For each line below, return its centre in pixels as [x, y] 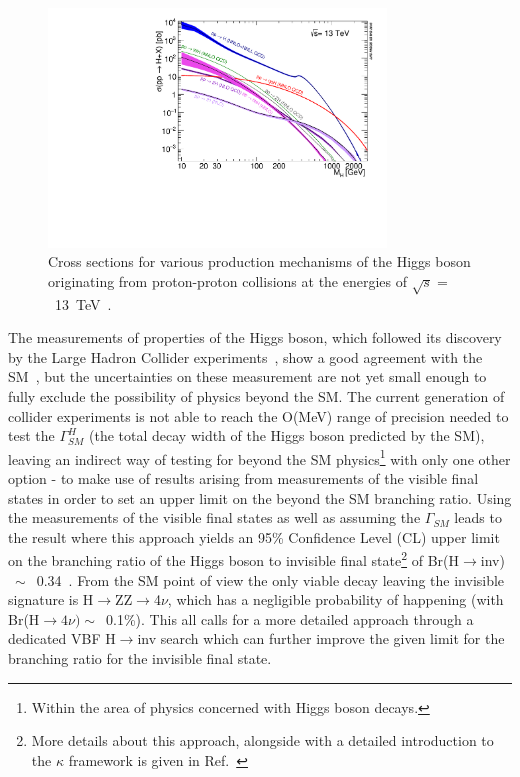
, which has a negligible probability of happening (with [335, 599]
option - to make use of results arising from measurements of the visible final [243, 478]
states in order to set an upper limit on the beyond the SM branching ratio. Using [260, 497]
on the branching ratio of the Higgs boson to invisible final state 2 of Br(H [234, 559]
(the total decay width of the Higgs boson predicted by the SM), [287, 435]
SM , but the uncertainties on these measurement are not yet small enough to [247, 376]
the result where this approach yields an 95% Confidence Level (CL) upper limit [254, 536]
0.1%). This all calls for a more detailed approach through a [290, 618]
